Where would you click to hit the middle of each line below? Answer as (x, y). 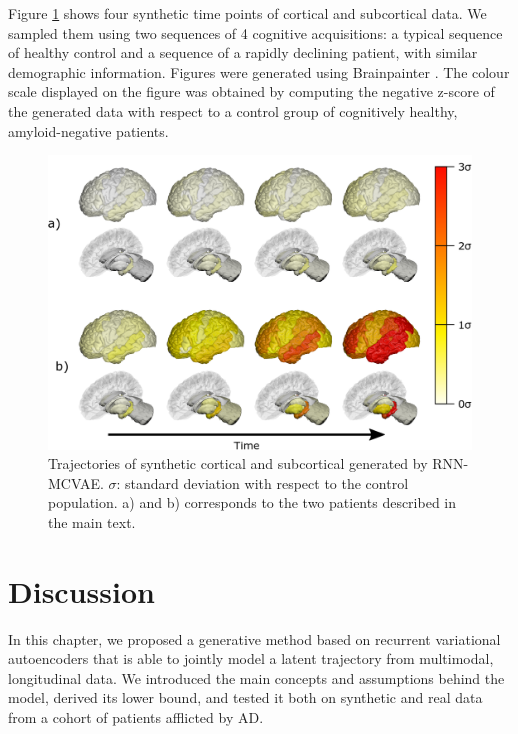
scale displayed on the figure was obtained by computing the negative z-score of (251, 91)
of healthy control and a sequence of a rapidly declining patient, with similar (243, 52)
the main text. (92, 521)
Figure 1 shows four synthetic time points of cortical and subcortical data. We (247, 13)
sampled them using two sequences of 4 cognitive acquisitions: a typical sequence (255, 32)
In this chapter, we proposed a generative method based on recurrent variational (254, 638)
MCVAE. (76, 482)
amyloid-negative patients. (88, 130)
